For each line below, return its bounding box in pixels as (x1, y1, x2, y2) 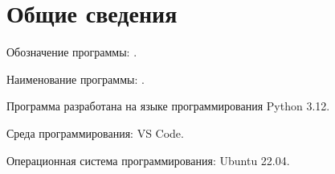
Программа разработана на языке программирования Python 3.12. (6, 97, 330, 114)
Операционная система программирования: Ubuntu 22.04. (6, 151, 290, 168)
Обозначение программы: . (6, 43, 137, 60)
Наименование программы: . (6, 70, 145, 87)
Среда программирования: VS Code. (6, 124, 184, 141)
